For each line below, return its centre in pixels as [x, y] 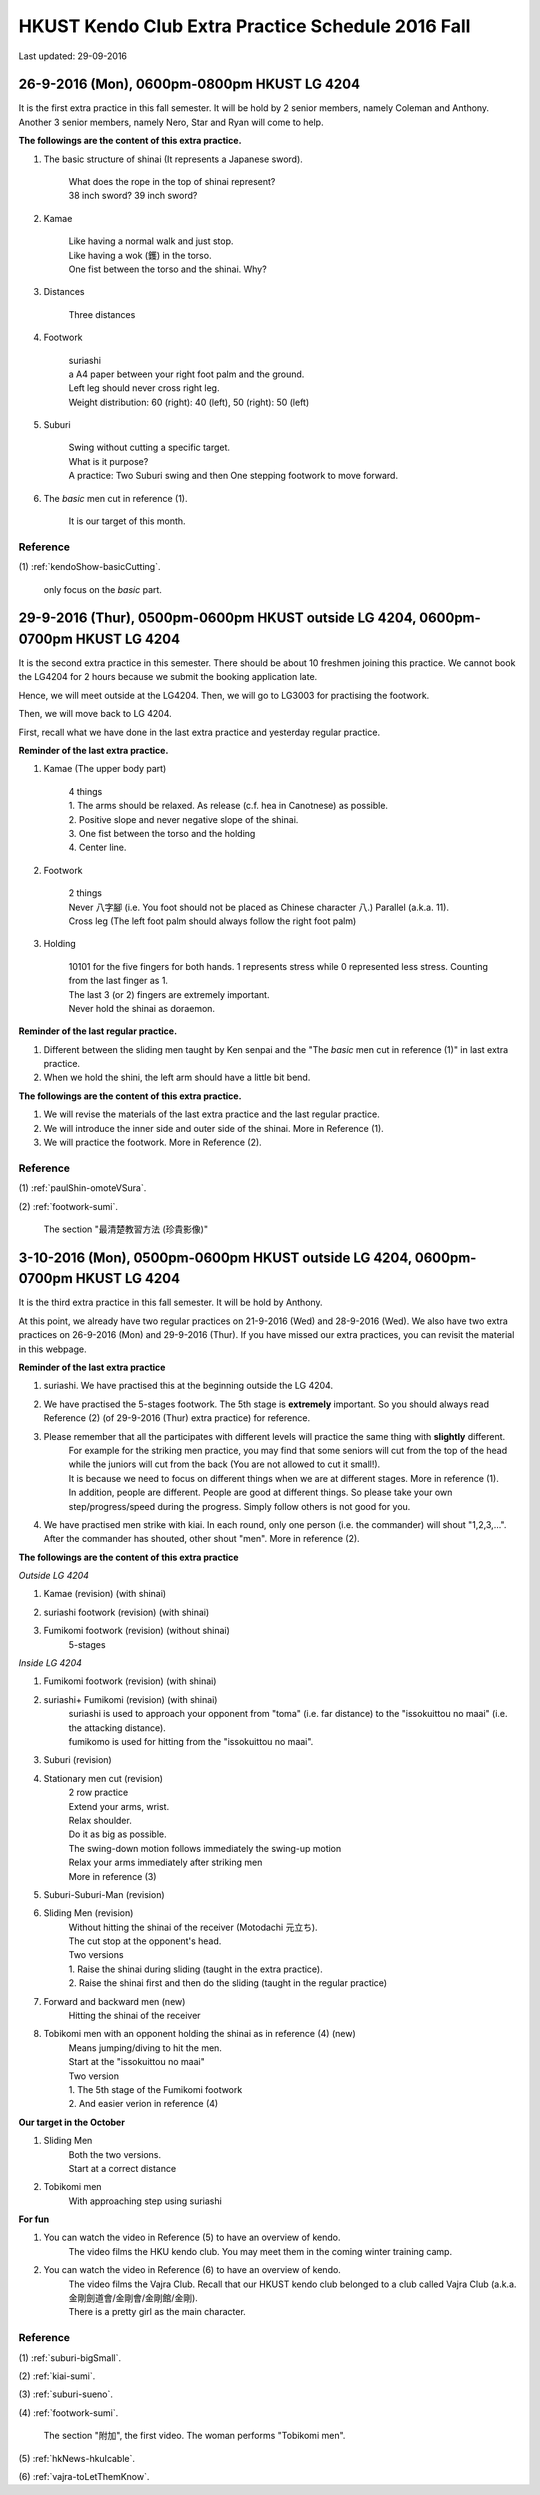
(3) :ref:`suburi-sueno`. [66, 2394]
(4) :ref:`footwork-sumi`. [68, 2412]
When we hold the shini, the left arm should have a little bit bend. [177, 1077]
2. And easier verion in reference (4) [143, 2104]
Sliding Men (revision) [88, 1913]
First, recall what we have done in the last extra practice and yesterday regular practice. [199, 732]
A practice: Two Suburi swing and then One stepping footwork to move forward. [233, 476]
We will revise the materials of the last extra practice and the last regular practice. [211, 1114]
